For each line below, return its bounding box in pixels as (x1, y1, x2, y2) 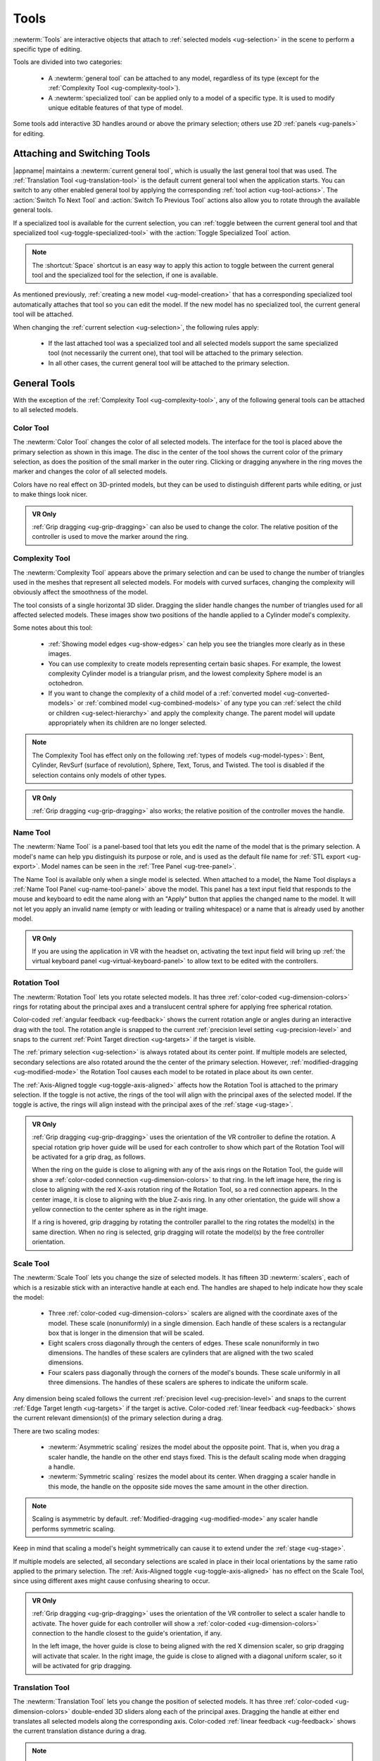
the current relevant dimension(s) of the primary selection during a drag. (13, 1414, 223, 1422)
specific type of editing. (13, 44, 82, 53)
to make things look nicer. (13, 490, 88, 499)
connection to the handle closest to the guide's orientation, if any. (32, 1629, 222, 1637)
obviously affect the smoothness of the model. (13, 588, 148, 597)
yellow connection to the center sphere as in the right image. (32, 1205, 208, 1213)
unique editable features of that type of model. (48, 103, 184, 112)
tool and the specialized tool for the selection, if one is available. (32, 271, 218, 280)
